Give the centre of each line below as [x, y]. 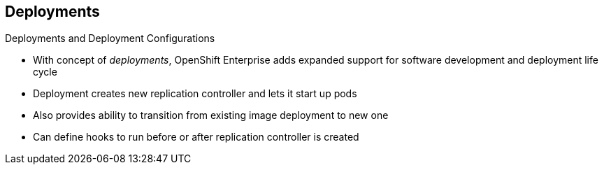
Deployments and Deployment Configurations [110, 38]
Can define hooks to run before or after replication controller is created [196, 137]
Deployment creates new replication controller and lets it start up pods [195, 94]
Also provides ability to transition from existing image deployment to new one [211, 115]
